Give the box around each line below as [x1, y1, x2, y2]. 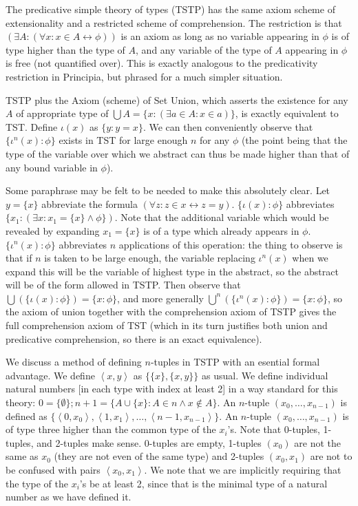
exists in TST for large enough [59, 133, 188, 147]
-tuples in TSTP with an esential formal [150, 355, 320, 369]
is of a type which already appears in [143, 223, 299, 238]
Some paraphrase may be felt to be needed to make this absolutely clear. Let [6, 183, 330, 198]
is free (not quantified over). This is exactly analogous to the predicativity [6, 56, 318, 70]
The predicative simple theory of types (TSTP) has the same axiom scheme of [6, 2, 335, 16]
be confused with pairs [6, 463, 101, 476]
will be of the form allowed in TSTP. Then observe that [6, 277, 241, 292]
